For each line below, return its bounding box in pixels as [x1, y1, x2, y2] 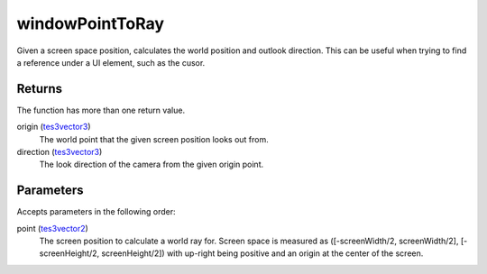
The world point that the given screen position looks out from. [39, 133, 270, 144]
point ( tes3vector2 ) [16, 223, 89, 233]
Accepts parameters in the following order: [16, 206, 176, 217]
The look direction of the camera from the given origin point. [39, 159, 264, 170]
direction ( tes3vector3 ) [16, 147, 103, 158]
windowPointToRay [16, 14, 165, 33]
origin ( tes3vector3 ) [16, 122, 91, 132]
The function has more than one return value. [16, 105, 185, 115]
